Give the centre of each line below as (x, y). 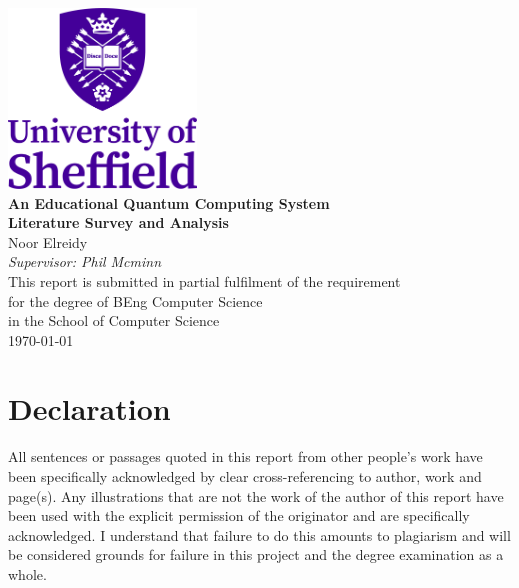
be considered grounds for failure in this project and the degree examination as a (256, 554)
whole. (27, 573)
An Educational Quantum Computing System (169, 202)
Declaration (89, 408)
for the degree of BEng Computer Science (135, 300)
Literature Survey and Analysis (118, 222)
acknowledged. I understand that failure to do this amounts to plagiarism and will (259, 534)
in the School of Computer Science (114, 320)
